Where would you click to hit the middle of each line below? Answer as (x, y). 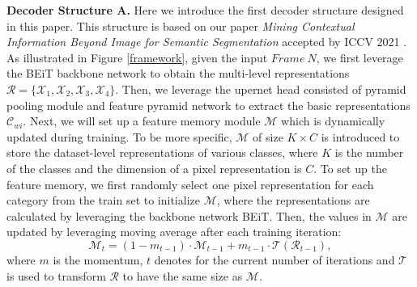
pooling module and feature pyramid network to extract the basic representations (208, 105)
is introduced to (360, 136)
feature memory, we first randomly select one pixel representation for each (190, 184)
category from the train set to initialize (103, 200)
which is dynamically (333, 121)
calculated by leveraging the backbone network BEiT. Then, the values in (189, 215)
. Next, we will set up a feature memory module (142, 121)
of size (268, 136)
